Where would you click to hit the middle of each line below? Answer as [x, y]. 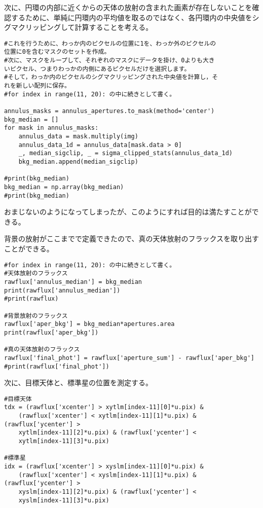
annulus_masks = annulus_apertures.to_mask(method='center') [109, 111]
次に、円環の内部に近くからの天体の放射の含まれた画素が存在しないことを [128, 7]
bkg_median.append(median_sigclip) [78, 161]
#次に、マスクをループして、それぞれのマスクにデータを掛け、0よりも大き [109, 61]
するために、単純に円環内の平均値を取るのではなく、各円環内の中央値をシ [135, 17]
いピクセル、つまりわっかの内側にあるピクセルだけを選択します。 [97, 69]
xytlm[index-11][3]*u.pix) [64, 441]
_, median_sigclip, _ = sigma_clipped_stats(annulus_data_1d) [126, 153]
